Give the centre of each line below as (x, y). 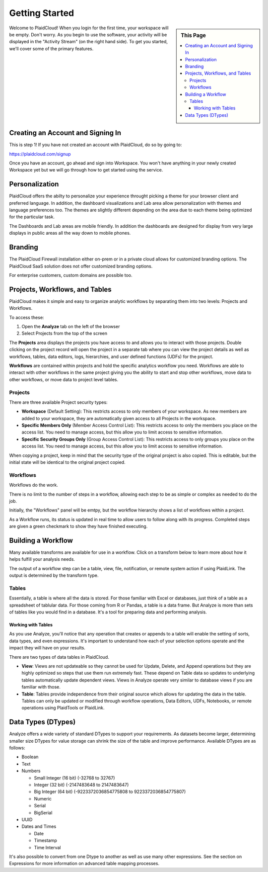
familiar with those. (41, 687)
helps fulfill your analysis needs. (42, 559)
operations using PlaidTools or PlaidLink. (63, 708)
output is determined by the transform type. (54, 575)
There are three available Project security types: (58, 402)
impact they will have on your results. (47, 648)
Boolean (30, 757)
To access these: (27, 317)
